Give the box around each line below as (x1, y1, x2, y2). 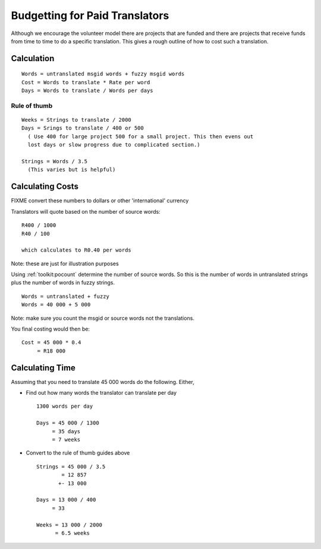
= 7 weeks (52, 436, 81, 443)
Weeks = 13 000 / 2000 (36, 521, 103, 528)
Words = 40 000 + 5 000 (21, 302, 91, 308)
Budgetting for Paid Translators (11, 9, 169, 22)
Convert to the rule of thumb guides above (26, 449, 130, 456)
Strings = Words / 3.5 (21, 158, 88, 165)
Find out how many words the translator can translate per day (26, 389, 177, 396)
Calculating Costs (11, 182, 78, 192)
